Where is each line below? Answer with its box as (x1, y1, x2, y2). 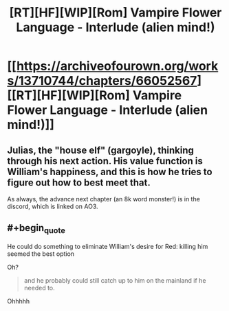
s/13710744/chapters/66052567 (7, 73, 197, 89)
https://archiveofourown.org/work (16, 59, 219, 74)
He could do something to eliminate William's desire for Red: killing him (7, 243, 208, 250)
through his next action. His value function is (7, 155, 203, 167)
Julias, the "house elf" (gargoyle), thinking (7, 144, 195, 156)
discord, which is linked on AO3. (7, 202, 98, 210)
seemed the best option (7, 250, 74, 258)
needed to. (23, 284, 55, 292)
